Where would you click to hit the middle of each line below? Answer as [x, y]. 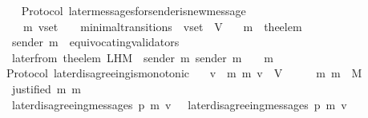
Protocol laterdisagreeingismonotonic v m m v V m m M [184, 73]
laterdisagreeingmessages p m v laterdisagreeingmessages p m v [179, 104]
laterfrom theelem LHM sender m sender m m [142, 57]
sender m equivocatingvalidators [95, 42]
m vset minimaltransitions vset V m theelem [162, 26]
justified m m [47, 88]
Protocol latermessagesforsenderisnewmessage [133, 10]
